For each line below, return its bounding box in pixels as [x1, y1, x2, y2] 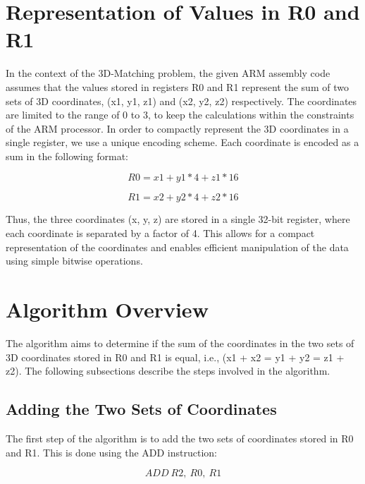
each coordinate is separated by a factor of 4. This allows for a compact [6, 226, 315, 241]
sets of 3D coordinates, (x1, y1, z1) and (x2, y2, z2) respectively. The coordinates [6, 93, 357, 108]
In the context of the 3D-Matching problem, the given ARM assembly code [6, 66, 330, 80]
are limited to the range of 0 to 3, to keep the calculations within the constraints [6, 107, 354, 122]
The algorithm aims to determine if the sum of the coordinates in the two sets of [6, 335, 354, 350]
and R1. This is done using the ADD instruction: [6, 444, 218, 459]
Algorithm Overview [6, 295, 209, 324]
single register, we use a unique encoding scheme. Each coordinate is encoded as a [6, 135, 359, 150]
